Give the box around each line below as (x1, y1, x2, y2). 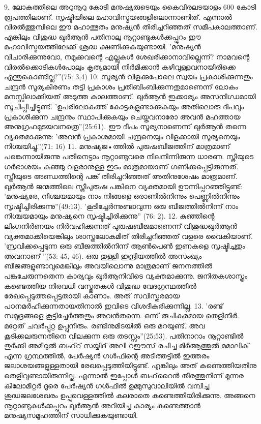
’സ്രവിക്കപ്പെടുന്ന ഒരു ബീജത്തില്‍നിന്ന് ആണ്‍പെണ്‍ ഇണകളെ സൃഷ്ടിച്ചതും (4, 240, 245, 251)
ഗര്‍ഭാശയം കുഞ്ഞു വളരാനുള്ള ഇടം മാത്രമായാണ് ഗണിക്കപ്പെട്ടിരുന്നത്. (4, 161, 239, 171)
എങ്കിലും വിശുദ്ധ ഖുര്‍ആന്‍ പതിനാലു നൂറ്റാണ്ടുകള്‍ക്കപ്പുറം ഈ (4, 31, 201, 42)
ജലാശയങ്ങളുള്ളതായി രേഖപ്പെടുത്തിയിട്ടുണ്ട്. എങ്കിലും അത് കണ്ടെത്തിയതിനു (4, 360, 257, 371)
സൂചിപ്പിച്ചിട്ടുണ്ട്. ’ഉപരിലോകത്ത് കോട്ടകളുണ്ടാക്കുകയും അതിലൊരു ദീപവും (4, 101, 244, 111)
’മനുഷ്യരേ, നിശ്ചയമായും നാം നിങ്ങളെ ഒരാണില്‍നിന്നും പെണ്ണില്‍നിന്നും (4, 191, 240, 201)
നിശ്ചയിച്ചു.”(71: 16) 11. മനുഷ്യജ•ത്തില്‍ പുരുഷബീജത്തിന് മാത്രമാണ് (4, 141, 230, 152)
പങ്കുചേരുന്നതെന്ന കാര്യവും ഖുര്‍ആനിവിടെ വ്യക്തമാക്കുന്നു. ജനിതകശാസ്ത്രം (4, 270, 248, 281)
